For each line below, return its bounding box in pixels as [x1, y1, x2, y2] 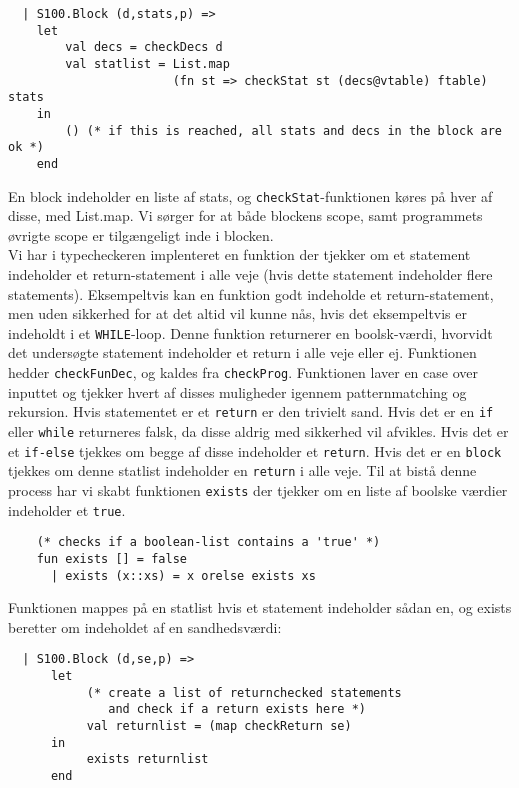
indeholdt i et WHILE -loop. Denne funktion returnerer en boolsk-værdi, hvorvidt [8, 322, 493, 343]
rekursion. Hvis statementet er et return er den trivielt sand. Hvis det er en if [8, 401, 494, 422]
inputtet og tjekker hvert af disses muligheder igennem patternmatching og [8, 381, 467, 402]
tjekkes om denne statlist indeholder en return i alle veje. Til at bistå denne [8, 460, 477, 481]
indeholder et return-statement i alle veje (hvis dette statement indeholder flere [8, 264, 493, 284]
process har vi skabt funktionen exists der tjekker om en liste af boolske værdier [8, 479, 508, 500]
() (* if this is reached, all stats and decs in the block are [65, 123, 502, 138]
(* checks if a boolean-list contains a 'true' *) [36, 535, 381, 550]
